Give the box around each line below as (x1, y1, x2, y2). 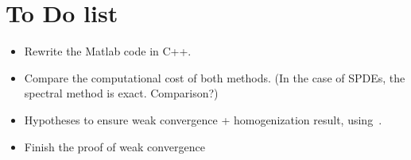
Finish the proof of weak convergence (24, 138, 205, 154)
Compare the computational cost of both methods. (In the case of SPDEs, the (24, 69, 405, 86)
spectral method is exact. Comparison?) (24, 85, 219, 101)
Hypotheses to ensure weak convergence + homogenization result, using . (24, 111, 382, 128)
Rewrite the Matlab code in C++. (24, 43, 192, 59)
